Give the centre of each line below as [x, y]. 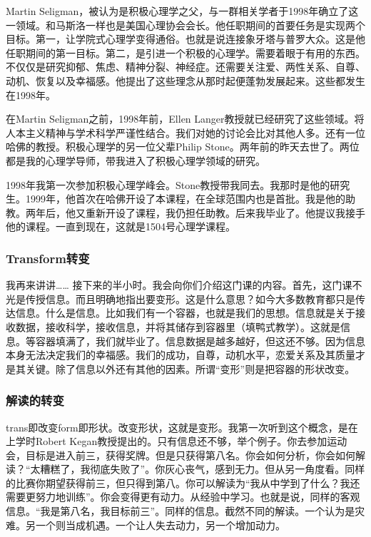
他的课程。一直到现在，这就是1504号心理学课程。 [121, 226]
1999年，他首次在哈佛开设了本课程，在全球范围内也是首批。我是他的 [185, 199]
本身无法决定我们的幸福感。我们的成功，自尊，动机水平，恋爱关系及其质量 [181, 355]
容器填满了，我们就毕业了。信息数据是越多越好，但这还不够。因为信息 [200, 341]
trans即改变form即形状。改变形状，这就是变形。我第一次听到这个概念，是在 [182, 427]
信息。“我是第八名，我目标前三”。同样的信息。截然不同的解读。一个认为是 [181, 511]
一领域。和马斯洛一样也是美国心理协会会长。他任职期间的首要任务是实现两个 [185, 25]
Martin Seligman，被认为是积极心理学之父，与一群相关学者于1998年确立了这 [182, 11]
